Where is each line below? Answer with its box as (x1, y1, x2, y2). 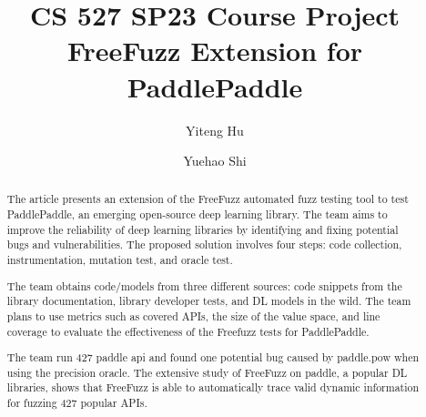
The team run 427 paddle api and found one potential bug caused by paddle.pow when (6, 350, 420, 365)
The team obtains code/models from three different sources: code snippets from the (6, 278, 402, 293)
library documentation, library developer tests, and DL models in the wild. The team (6, 293, 411, 309)
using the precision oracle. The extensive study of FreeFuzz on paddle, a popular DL (6, 364, 408, 380)
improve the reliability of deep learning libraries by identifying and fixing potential (6, 221, 399, 237)
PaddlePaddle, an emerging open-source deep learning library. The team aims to (6, 207, 388, 222)
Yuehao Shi (183, 151, 247, 170)
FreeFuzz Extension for (66, 32, 363, 69)
